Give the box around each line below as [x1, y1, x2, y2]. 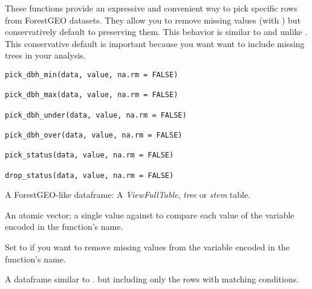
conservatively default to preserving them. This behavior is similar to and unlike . [5, 25, 308, 38]
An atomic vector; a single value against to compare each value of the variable [5, 208, 294, 221]
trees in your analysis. [5, 49, 86, 62]
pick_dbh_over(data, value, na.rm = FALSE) [5, 130, 183, 139]
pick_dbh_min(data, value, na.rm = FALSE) [5, 70, 178, 79]
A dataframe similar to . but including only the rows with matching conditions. [5, 273, 299, 285]
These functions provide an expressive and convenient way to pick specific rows [5, 2, 297, 14]
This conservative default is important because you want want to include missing [5, 37, 305, 49]
